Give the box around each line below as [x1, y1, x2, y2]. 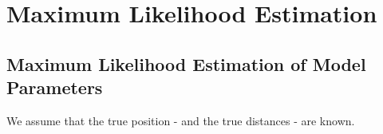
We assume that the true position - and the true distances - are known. [6, 112, 355, 128]
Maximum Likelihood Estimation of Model [6, 51, 366, 76]
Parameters [6, 75, 103, 100]
